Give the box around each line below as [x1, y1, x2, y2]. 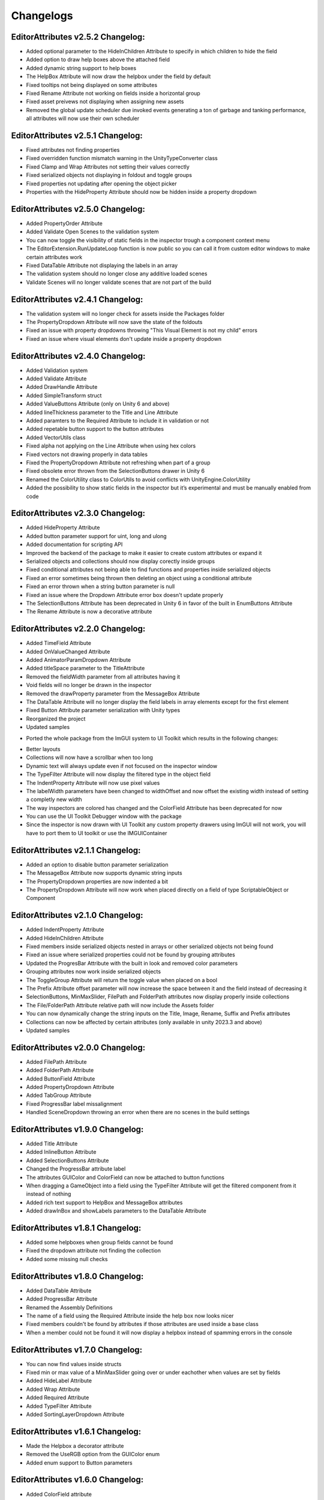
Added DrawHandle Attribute [26, 383, 98, 391]
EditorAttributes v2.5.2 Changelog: [11, 32, 145, 42]
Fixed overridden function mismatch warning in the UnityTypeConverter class [26, 155, 218, 162]
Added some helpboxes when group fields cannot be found [26, 1239, 173, 1246]
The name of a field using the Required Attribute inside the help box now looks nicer [26, 1312, 234, 1319]
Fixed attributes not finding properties [26, 146, 120, 154]
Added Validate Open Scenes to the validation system [26, 228, 159, 235]
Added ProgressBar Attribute [26, 1295, 98, 1303]
